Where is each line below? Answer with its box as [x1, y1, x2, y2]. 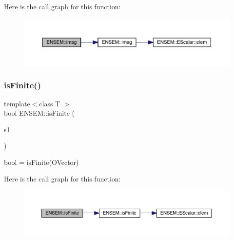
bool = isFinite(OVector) [4, 157, 79, 167]
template [4, 98, 30, 108]
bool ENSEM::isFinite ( [4, 108, 75, 118]
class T [39, 98, 60, 108]
